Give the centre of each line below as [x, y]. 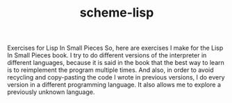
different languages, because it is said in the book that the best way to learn [116, 63]
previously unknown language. [51, 92]
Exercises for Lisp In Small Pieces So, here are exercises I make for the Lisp [115, 48]
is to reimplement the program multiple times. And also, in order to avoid [110, 70]
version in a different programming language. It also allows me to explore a [114, 85]
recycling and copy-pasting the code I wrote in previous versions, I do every [116, 77]
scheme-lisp [117, 13]
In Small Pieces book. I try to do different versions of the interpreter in [107, 55]
